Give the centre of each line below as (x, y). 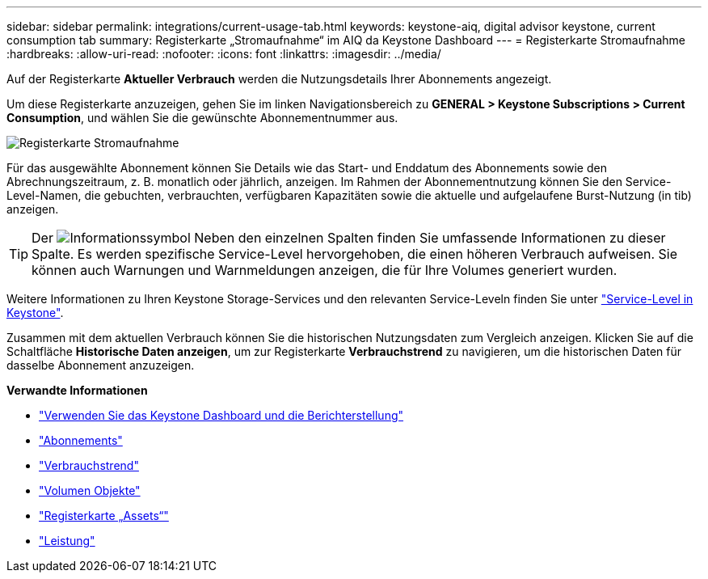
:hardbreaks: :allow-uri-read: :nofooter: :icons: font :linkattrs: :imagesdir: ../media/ (224, 54)
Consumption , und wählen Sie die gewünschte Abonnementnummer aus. (202, 118)
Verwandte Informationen (77, 390)
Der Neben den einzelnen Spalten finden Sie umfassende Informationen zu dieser (349, 238)
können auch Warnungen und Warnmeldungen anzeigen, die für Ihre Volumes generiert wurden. (324, 270)
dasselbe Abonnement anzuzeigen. (101, 365)
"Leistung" (67, 541)
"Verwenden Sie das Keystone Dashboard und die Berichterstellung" (221, 415)
